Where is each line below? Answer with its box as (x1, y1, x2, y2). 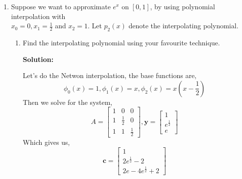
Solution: (23, 54, 54, 64)
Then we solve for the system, (23, 97, 113, 107)
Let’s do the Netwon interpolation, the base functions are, (23, 70, 196, 80)
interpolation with (11, 11, 66, 21)
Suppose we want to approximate (11, 1, 111, 11)
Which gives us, (23, 137, 70, 147)
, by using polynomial (150, 1, 215, 11)
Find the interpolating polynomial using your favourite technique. (23, 37, 220, 47)
